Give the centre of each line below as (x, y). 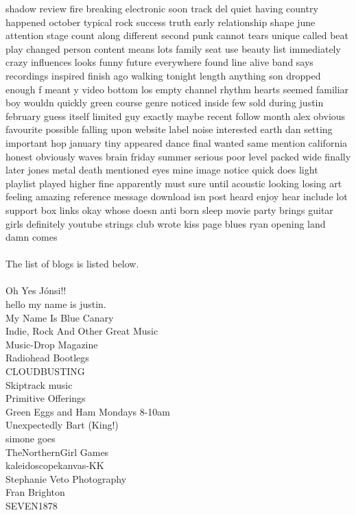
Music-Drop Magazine (52, 344)
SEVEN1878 (32, 505)
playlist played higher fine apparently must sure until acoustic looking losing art (174, 183)
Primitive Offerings (46, 398)
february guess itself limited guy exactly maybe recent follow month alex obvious (176, 116)
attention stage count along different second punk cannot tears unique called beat (177, 35)
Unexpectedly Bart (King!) (62, 425)
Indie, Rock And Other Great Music (82, 331)
